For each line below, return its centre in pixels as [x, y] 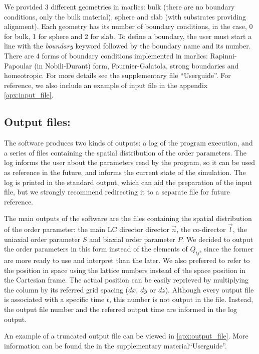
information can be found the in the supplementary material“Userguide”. [115, 345]
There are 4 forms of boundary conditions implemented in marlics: [106, 55]
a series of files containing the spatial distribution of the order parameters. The [125, 152]
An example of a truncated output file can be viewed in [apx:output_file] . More [126, 336]
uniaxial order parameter [42, 239]
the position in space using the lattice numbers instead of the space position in [125, 270]
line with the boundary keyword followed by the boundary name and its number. [127, 46]
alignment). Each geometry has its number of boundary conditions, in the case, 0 [128, 26]
